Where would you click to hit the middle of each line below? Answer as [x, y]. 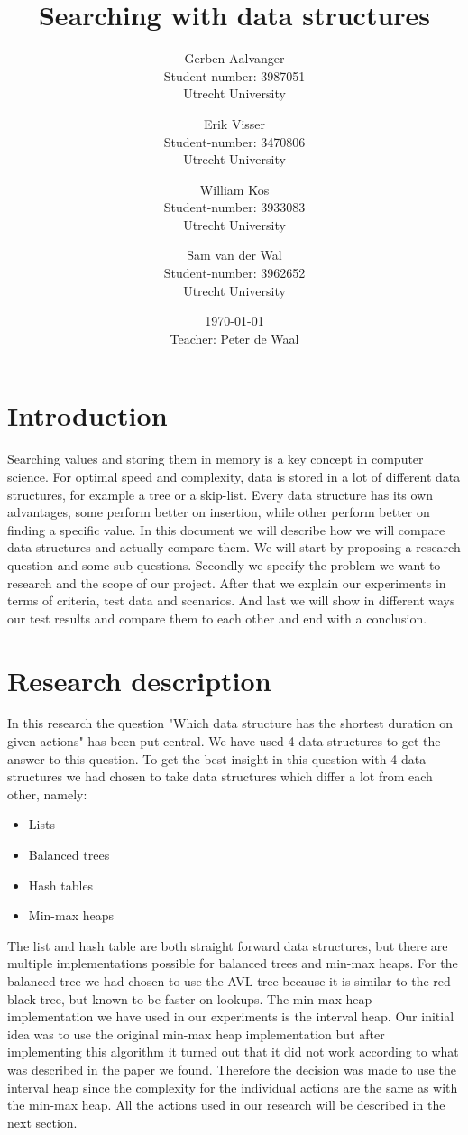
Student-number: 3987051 [234, 75]
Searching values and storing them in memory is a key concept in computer [216, 459]
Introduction [87, 415]
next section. [42, 1122]
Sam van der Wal [234, 255]
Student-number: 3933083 [234, 207]
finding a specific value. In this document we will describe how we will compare [226, 529]
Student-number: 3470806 [234, 141]
